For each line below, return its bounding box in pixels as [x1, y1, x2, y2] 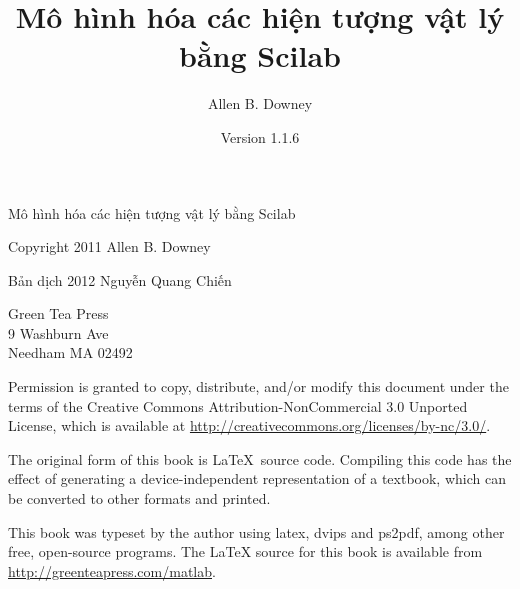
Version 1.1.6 [220, 126, 300, 147]
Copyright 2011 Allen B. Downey [8, 236, 211, 257]
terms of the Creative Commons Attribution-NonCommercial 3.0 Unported [8, 395, 468, 416]
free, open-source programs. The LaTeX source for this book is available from [8, 541, 483, 562]
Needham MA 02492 [8, 342, 133, 363]
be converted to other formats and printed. [8, 488, 271, 509]
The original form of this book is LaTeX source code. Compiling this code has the [8, 448, 512, 469]
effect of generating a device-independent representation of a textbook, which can [8, 468, 506, 489]
